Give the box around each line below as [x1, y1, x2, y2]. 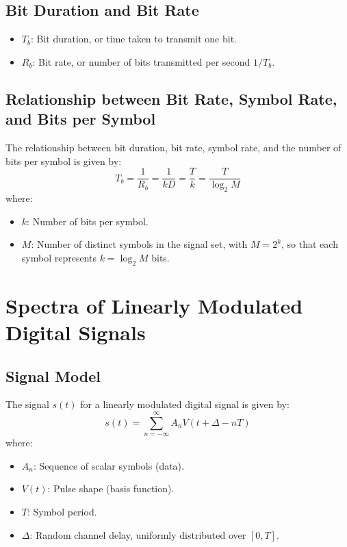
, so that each [281, 237, 338, 251]
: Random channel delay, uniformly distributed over [29, 527, 246, 542]
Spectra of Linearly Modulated [5, 291, 303, 319]
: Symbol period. [27, 504, 97, 518]
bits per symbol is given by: [5, 153, 122, 168]
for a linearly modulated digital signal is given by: [80, 397, 290, 411]
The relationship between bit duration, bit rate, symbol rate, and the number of [5, 140, 342, 154]
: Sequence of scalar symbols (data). [33, 458, 184, 472]
